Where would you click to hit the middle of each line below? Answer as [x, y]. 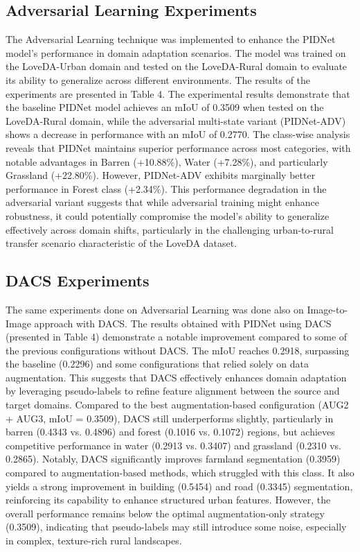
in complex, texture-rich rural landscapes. [94, 540]
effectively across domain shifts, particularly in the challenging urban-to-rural [170, 229]
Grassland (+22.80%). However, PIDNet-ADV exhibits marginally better [161, 175]
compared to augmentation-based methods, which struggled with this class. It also [180, 473]
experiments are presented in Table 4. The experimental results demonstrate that [178, 93]
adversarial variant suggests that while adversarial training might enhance [162, 202]
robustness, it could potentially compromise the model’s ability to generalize [168, 215]
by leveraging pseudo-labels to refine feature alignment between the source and [173, 391]
